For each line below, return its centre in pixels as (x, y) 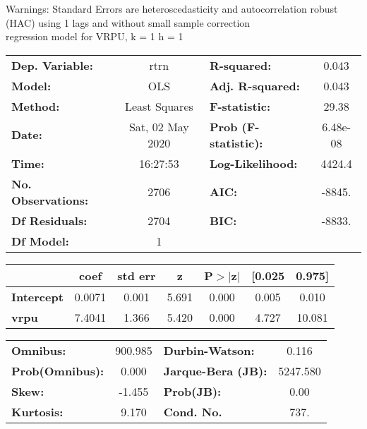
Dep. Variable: (52, 65)
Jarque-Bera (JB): (215, 370)
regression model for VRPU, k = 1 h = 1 (95, 36)
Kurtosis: (37, 411)
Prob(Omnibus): (58, 370)
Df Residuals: (49, 220)
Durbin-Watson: (209, 350)
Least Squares (159, 106)
